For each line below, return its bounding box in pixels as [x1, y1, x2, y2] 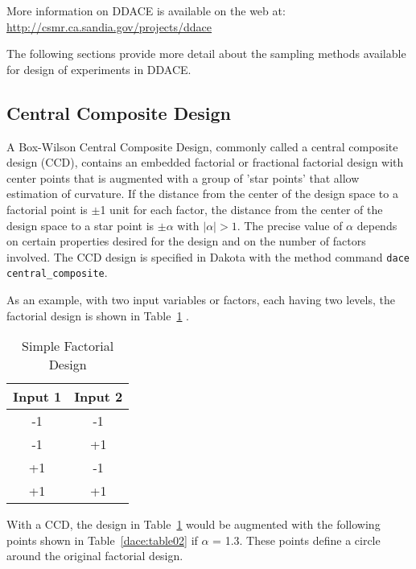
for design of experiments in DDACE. [6, 60, 192, 77]
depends [356, 216, 397, 233]
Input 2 [74, 387, 123, 406]
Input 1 [13, 387, 62, 406]
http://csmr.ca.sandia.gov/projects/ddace [6, 18, 212, 35]
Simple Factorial [22, 336, 114, 356]
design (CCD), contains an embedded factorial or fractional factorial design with [6, 154, 404, 171]
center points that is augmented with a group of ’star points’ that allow [6, 169, 360, 186]
